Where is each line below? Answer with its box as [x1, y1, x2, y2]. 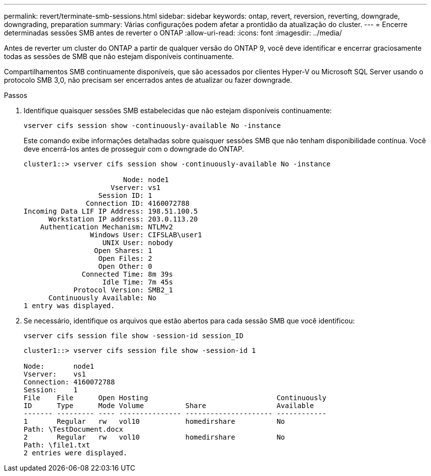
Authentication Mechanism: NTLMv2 [40, 223, 173, 231]
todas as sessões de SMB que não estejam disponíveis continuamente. [4, 52, 234, 61]
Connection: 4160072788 [24, 378, 115, 386]
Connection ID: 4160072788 [86, 199, 190, 207]
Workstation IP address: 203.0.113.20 [48, 215, 198, 223]
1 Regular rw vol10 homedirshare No [24, 417, 285, 425]
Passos [4, 91, 28, 99]
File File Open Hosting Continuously [24, 394, 327, 402]
